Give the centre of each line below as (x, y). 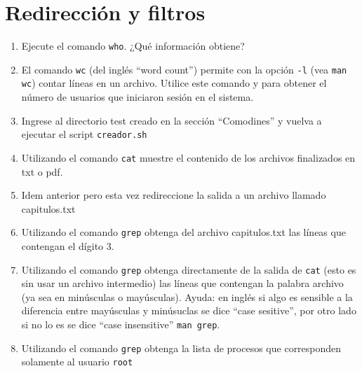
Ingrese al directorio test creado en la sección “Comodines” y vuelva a (172, 120)
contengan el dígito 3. (68, 246)
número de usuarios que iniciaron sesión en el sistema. (138, 97)
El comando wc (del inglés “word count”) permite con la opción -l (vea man (184, 69)
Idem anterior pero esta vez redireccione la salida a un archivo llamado (174, 195)
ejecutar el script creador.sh (84, 134)
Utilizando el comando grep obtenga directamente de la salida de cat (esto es (189, 269)
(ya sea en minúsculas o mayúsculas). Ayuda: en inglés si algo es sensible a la (187, 296)
